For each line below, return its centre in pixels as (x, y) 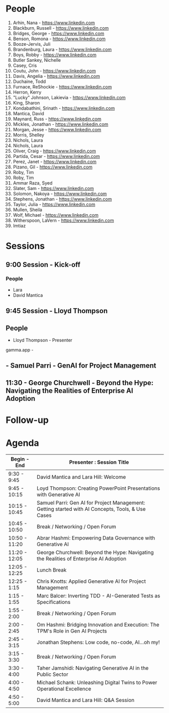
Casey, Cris (25, 65)
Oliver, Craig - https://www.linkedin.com (54, 151)
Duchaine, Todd (29, 81)
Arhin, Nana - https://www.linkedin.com (54, 23)
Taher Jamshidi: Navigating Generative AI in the (93, 668)
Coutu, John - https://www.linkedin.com (54, 70)
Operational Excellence (64, 688)
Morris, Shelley (29, 135)
